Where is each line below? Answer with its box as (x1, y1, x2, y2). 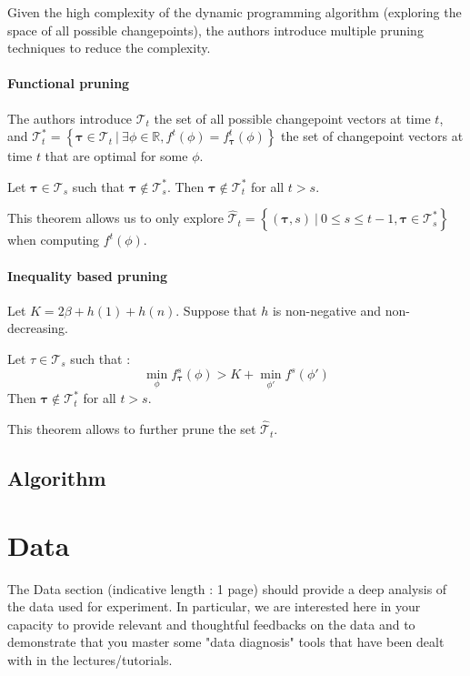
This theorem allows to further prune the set (7, 419, 256, 439)
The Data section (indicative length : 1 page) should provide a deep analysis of (7, 579, 447, 598)
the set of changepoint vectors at (281, 126, 464, 146)
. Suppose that (175, 300, 257, 319)
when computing (7, 230, 100, 249)
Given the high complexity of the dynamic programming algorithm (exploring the (7, 3, 462, 21)
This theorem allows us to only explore (7, 208, 224, 227)
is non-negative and (272, 300, 381, 319)
